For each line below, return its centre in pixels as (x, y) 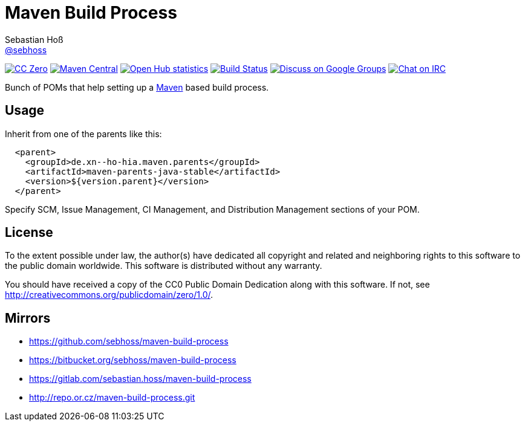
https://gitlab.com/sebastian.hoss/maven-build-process (140, 379)
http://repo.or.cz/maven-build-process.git (112, 398)
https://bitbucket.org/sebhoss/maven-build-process (133, 360)
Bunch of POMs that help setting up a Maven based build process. (137, 87)
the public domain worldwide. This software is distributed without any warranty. (164, 266)
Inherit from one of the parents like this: (83, 134)
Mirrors (28, 318)
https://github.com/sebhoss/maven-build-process (129, 341)
